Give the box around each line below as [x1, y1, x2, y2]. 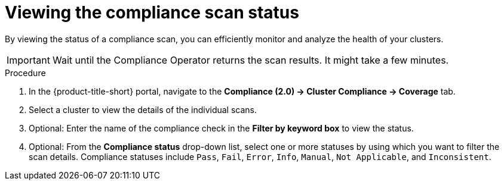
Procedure [5, 67, 46, 78]
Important [7, 54, 50, 66]
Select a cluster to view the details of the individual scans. [29, 104, 257, 115]
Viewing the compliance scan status [5, 2, 299, 23]
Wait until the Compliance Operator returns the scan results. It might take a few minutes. [52, 54, 449, 66]
